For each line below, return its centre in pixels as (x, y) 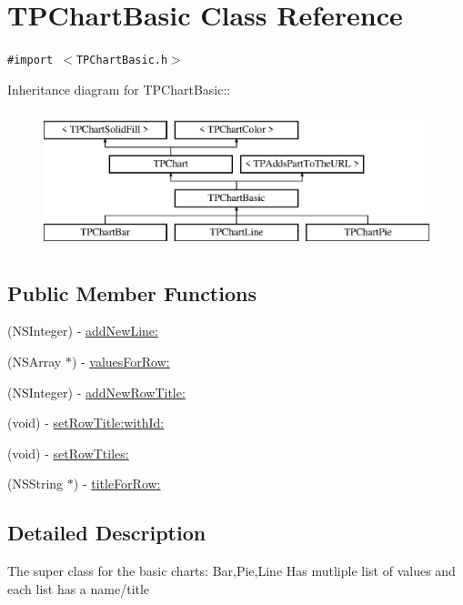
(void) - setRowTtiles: (68, 453)
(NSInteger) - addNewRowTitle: (96, 392)
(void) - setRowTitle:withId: (86, 423)
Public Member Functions (132, 292)
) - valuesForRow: (121, 361)
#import (30, 60)
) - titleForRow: (117, 484)
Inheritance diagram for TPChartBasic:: (119, 89)
